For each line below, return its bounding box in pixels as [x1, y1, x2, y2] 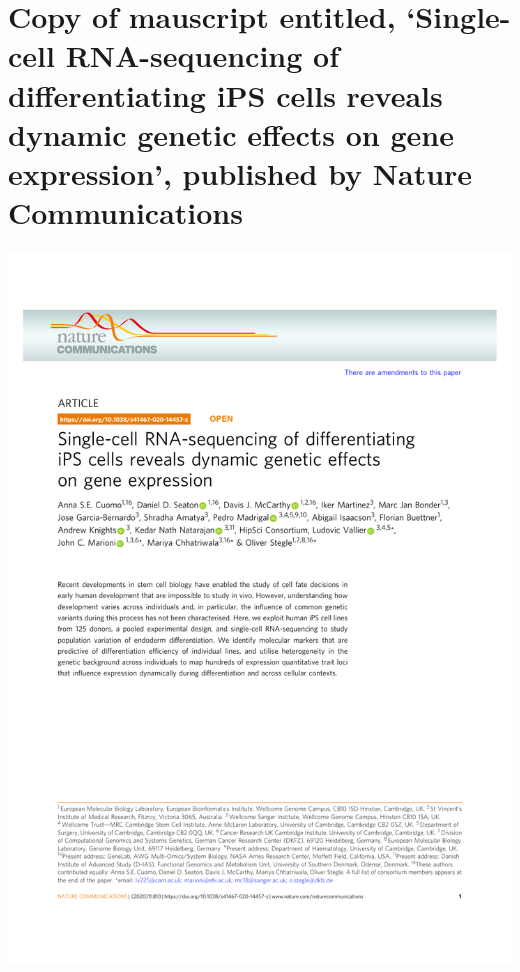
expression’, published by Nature [8, 152, 473, 193]
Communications [8, 192, 243, 233]
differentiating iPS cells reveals [8, 74, 443, 115]
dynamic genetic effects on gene [8, 113, 454, 154]
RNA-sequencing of [65, 35, 339, 76]
